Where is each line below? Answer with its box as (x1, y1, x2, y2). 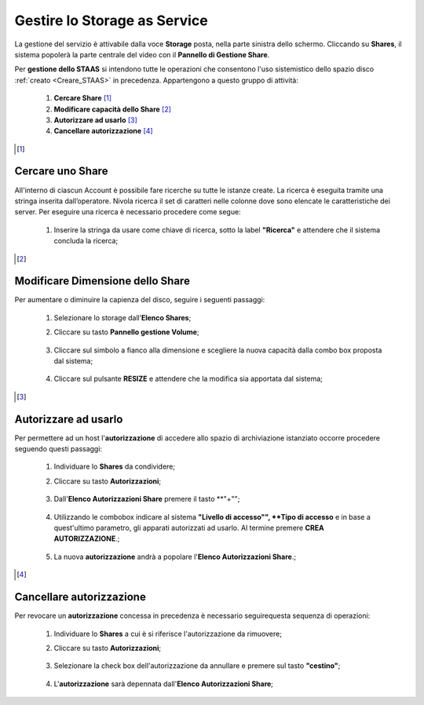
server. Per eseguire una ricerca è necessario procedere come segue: (14, 207, 241, 217)
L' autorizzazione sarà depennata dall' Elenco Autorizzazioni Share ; (53, 679, 274, 689)
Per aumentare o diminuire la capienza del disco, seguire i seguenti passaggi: (14, 295, 265, 305)
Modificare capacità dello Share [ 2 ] (53, 104, 172, 114)
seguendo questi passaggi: (14, 444, 102, 454)
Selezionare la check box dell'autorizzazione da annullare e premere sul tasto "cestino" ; (53, 661, 341, 670)
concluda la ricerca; (53, 236, 119, 246)
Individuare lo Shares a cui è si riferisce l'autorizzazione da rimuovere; (53, 629, 283, 638)
